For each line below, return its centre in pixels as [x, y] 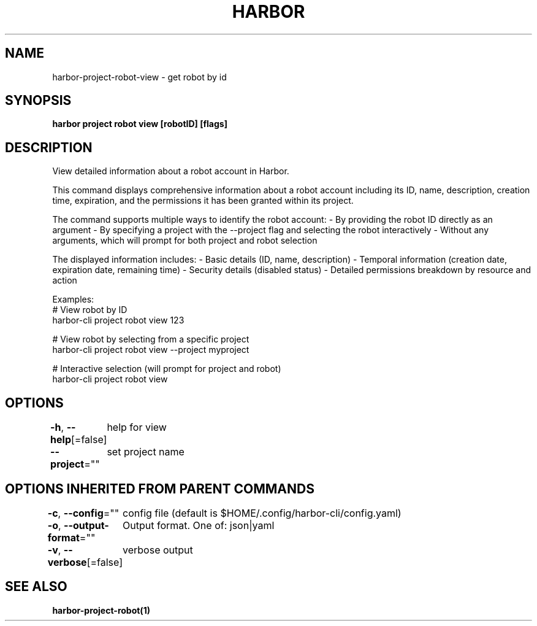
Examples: [73, 299]
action [65, 280]
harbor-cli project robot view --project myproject [151, 350]
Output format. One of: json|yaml [199, 525]
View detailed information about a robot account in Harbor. [171, 171]
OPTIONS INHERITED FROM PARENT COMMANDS [160, 489]
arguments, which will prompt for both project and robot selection [185, 241]
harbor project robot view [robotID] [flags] [140, 124]
